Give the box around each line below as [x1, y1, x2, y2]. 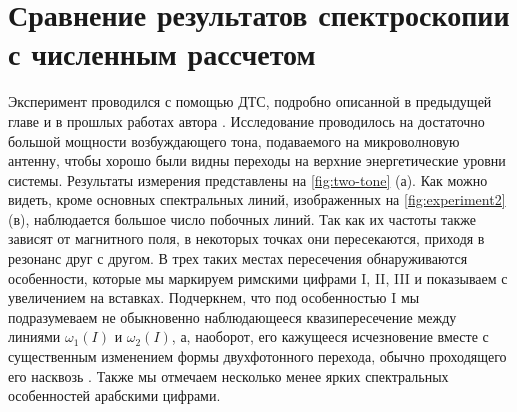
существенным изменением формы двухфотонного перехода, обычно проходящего [8, 346, 507, 367]
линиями [8, 326, 61, 347]
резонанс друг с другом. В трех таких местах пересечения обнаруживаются [8, 248, 468, 269]
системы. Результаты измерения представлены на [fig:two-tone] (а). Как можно [8, 169, 488, 190]
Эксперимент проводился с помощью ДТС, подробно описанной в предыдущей [8, 91, 492, 112]
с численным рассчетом [8, 33, 316, 74]
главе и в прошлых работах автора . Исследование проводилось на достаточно [8, 110, 485, 131]
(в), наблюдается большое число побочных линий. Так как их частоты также [8, 208, 477, 229]
